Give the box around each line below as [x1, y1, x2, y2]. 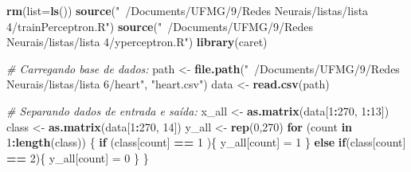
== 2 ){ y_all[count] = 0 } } [6, 149, 149, 166]
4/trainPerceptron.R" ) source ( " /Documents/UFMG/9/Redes [6, 18, 313, 34]
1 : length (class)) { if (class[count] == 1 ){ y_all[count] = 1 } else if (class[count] [6, 134, 406, 150]
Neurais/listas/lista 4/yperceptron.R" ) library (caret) [6, 33, 268, 50]
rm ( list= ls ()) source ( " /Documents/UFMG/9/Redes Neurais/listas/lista [6, 2, 369, 18]
